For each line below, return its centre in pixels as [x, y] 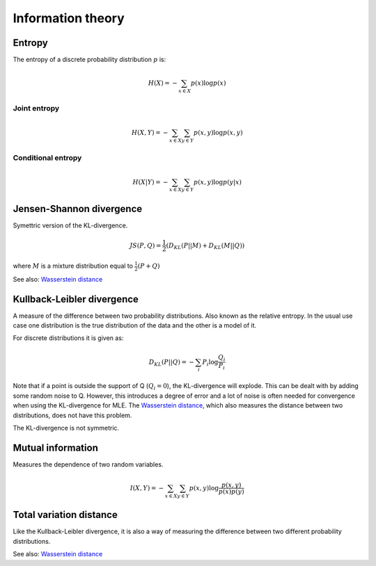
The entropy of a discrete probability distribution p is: [89, 60]
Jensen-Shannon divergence [78, 209]
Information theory [69, 18]
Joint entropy [36, 108]
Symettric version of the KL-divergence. [70, 225]
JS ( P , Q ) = [146, 245]
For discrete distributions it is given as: [68, 338]
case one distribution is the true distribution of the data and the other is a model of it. [135, 325]
